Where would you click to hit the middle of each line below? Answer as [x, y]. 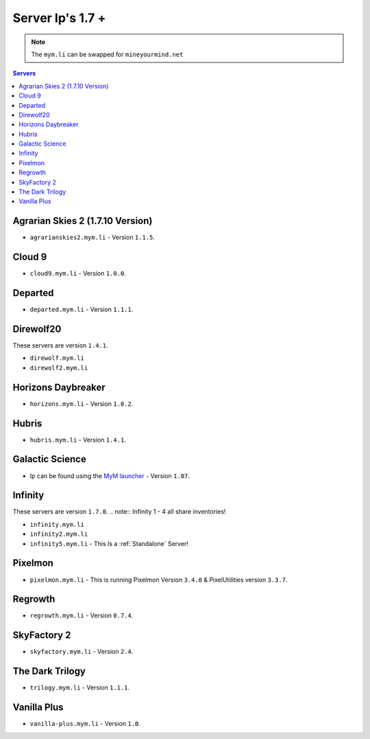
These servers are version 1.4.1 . [60, 345]
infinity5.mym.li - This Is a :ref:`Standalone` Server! [109, 543]
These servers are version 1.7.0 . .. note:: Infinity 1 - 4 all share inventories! [119, 512]
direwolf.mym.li [57, 358]
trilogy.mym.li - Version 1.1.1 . [80, 687]
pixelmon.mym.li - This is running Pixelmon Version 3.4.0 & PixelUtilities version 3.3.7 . [159, 580]
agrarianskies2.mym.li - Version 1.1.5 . [92, 238]
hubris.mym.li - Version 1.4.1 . [78, 440]
